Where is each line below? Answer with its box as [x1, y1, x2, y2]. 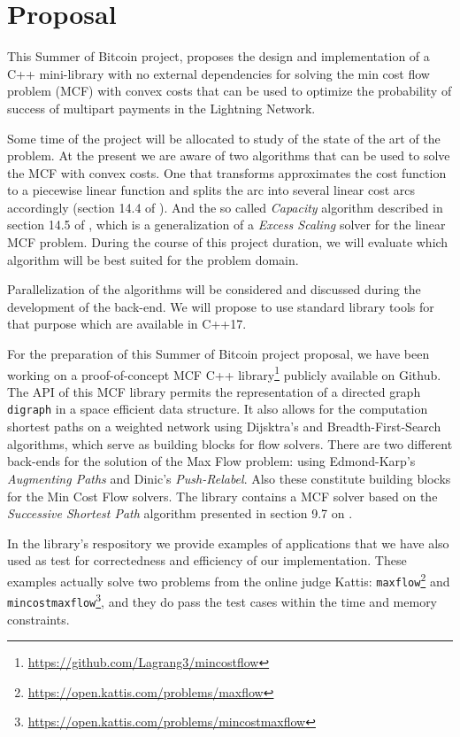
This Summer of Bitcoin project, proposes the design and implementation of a [7, 47, 430, 66]
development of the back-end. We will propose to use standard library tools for [7, 297, 434, 315]
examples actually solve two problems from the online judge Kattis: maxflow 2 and [7, 569, 450, 590]
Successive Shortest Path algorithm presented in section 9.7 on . [7, 504, 353, 523]
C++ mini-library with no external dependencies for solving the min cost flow [7, 64, 430, 82]
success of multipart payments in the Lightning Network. [7, 98, 316, 117]
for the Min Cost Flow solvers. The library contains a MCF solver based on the [7, 486, 438, 505]
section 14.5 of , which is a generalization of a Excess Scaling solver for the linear [7, 215, 446, 234]
